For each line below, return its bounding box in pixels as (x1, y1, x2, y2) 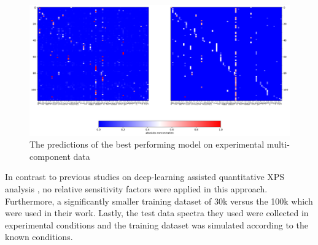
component (29, 149, 71, 162)
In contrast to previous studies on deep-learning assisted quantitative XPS (5, 170, 285, 183)
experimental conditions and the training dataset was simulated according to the (5, 218, 308, 231)
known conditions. (5, 230, 73, 243)
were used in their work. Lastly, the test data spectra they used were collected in (5, 206, 309, 219)
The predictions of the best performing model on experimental (29, 138, 265, 151)
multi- (266, 138, 290, 151)
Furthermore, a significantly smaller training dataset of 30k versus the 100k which (5, 194, 313, 207)
